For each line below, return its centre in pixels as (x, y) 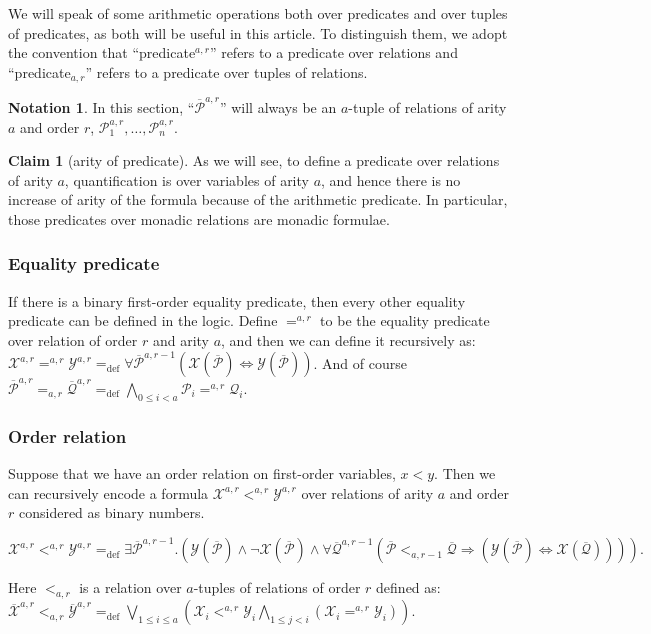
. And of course (360, 362)
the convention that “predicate (102, 52)
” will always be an (278, 106)
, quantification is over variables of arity (186, 179)
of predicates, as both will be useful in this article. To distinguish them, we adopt (258, 32)
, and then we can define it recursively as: (348, 339)
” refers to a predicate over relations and (333, 52)
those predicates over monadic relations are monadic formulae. (199, 218)
